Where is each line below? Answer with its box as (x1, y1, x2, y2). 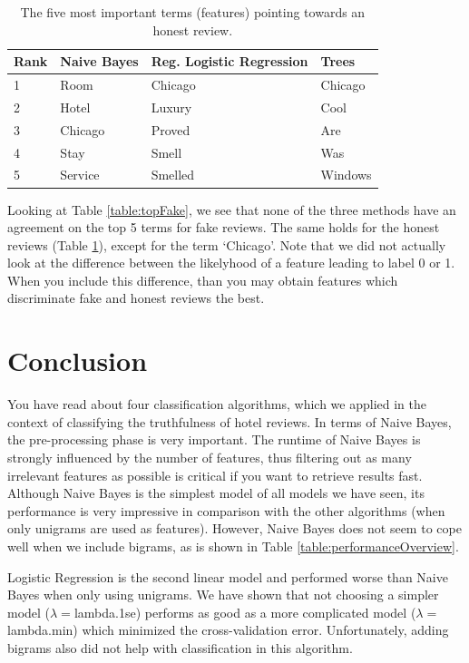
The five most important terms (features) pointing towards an (20, 3, 366, 21)
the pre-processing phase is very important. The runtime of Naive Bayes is (7, 430, 421, 449)
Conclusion (7, 342, 148, 379)
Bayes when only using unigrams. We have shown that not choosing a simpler (7, 585, 439, 604)
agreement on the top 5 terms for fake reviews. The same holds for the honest (7, 218, 440, 237)
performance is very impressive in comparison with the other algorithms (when (7, 501, 445, 520)
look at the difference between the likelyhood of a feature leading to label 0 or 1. (7, 253, 455, 272)
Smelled (151, 165, 195, 184)
